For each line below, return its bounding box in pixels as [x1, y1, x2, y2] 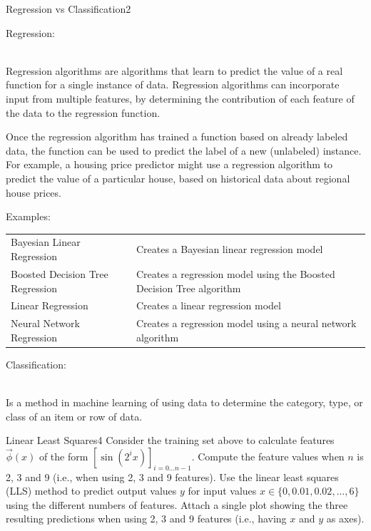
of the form [39, 448, 88, 463]
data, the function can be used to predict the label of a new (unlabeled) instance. [6, 143, 362, 158]
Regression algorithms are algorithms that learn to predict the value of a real [6, 63, 343, 78]
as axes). [326, 511, 365, 526]
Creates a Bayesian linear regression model [136, 242, 323, 257]
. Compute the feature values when [191, 448, 345, 463]
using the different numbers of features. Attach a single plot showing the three [6, 497, 348, 512]
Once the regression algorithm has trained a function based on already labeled [6, 129, 348, 144]
